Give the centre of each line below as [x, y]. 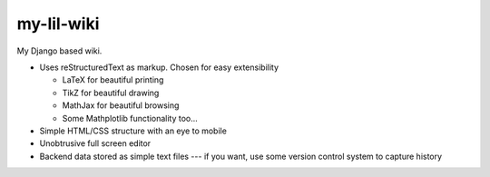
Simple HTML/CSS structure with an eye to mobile [133, 131]
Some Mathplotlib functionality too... [130, 118]
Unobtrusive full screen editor [95, 143]
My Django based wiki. [59, 51]
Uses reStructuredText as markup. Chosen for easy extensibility [159, 67]
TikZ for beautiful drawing [111, 93]
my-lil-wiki [58, 24]
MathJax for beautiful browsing [121, 105]
